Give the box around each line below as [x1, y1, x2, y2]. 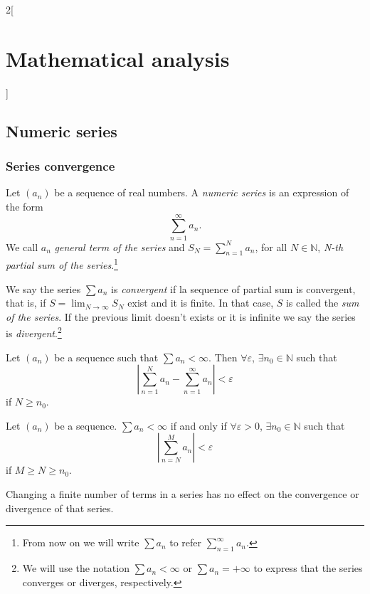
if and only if [170, 418, 227, 433]
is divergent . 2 [6, 324, 62, 341]
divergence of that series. [6, 500, 114, 515]
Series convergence [6, 157, 115, 175]
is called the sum [285, 295, 359, 310]
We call [6, 239, 38, 254]
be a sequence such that [54, 349, 159, 364]
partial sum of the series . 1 [6, 255, 118, 272]
